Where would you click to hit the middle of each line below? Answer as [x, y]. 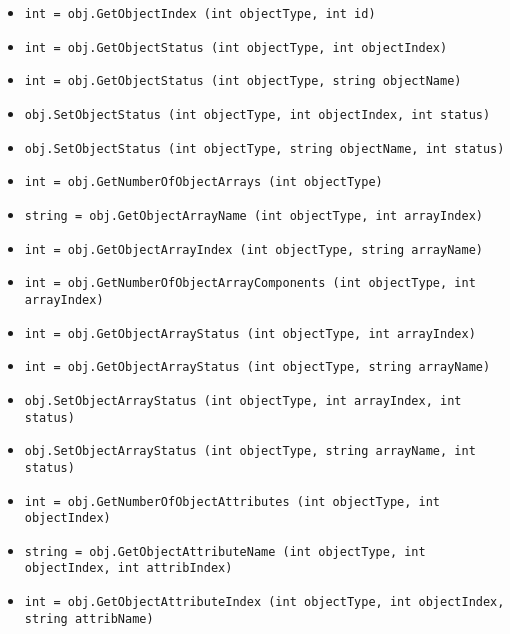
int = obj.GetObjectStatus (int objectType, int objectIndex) [236, 47]
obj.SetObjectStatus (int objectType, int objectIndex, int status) [257, 114]
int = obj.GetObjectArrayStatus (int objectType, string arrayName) [257, 367]
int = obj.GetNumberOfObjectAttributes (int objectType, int [232, 501]
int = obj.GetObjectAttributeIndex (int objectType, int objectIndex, [264, 602]
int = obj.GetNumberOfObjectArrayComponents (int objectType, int [250, 283]
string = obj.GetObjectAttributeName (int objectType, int [225, 551]
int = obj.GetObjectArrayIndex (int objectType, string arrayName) [253, 249]
